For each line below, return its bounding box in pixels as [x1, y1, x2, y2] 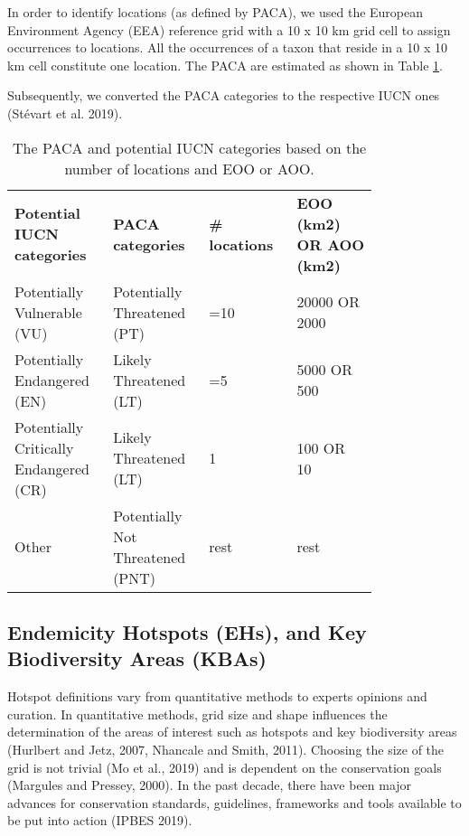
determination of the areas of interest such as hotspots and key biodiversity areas [7, 722, 457, 741]
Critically [14, 437, 74, 458]
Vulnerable [14, 301, 82, 323]
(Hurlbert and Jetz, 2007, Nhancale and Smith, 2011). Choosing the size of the [7, 739, 445, 758]
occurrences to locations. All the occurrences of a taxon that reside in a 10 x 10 [7, 38, 447, 57]
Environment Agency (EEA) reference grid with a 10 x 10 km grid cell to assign [7, 20, 451, 39]
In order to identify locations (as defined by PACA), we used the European [7, 3, 424, 21]
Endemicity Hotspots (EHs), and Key [7, 617, 367, 645]
